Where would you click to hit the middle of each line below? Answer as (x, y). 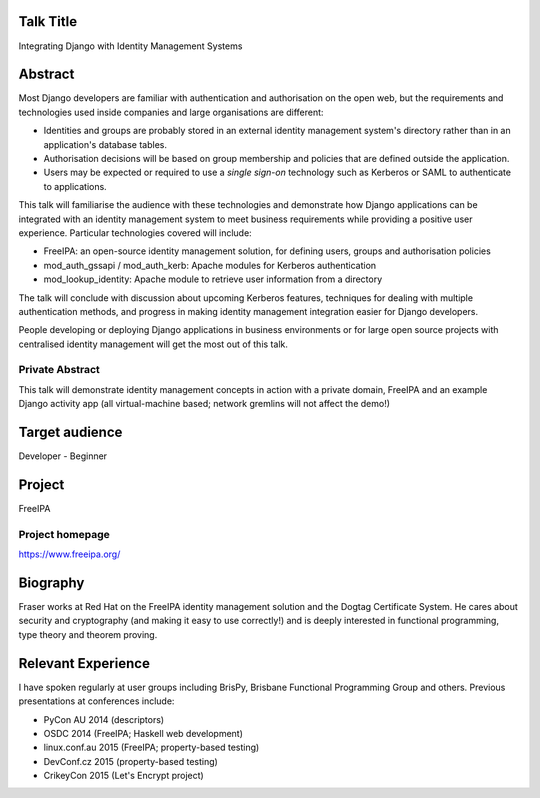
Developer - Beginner (63, 456)
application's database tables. (105, 144)
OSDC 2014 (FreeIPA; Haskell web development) (143, 733)
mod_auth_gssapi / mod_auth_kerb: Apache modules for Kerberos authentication (210, 265)
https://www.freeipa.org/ (69, 554)
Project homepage (64, 534)
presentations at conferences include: (96, 701)
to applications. (75, 186)
